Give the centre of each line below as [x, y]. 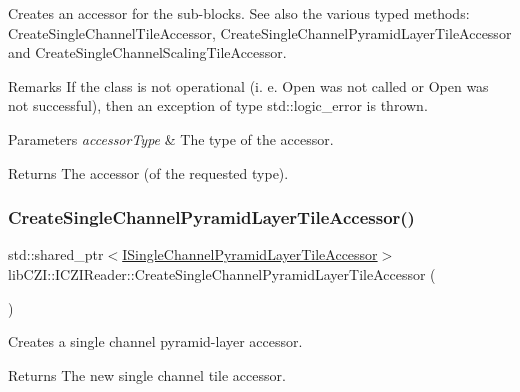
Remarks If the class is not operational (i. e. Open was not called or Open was [248, 85]
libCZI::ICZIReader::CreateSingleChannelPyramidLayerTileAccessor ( [222, 273]
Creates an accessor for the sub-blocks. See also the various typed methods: [239, 13]
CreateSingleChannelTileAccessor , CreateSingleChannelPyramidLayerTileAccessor [260, 32]
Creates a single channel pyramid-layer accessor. [155, 341]
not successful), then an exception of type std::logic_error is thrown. [218, 105]
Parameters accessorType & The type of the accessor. [171, 138]
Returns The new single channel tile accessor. [147, 374]
